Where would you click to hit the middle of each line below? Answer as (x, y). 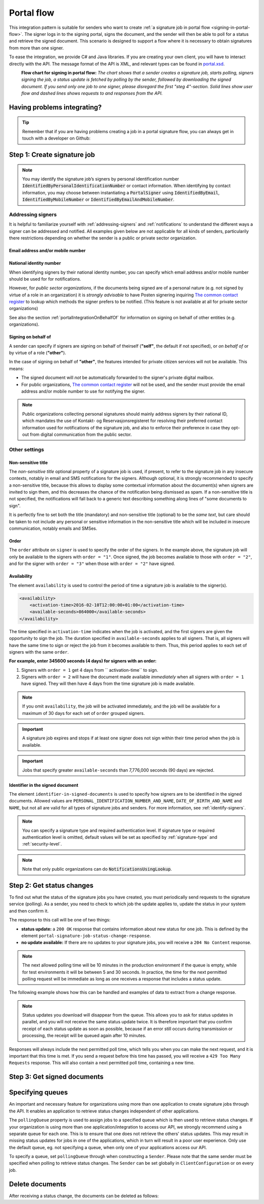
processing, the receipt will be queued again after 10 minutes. (84, 1036)
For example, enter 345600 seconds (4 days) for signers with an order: (83, 661)
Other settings (26, 449)
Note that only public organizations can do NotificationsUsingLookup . (97, 869)
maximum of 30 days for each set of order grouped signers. (84, 713)
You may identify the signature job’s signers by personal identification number (101, 179)
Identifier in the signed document (44, 785)
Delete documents (38, 1184)
